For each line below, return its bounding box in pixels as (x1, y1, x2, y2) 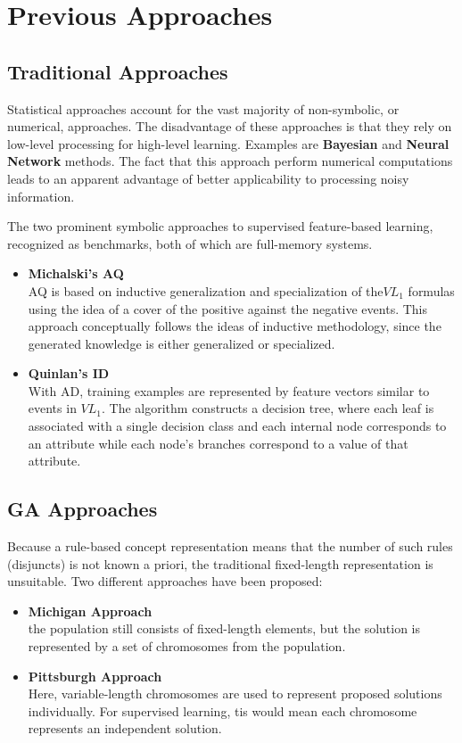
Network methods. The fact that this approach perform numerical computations (7, 152, 453, 170)
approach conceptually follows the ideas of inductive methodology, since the (28, 317, 441, 335)
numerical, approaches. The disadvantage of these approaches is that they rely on (7, 117, 452, 136)
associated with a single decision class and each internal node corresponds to (28, 417, 447, 435)
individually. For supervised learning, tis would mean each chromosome (28, 701, 417, 720)
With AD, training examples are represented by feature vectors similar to (28, 381, 430, 400)
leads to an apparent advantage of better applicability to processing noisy (7, 169, 409, 187)
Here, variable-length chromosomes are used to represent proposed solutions (28, 684, 442, 703)
